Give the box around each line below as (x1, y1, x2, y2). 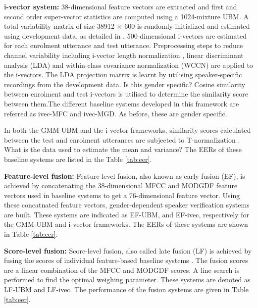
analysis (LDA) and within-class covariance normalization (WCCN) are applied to (4, 59, 253, 70)
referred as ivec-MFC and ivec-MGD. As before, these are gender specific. (4, 108, 227, 118)
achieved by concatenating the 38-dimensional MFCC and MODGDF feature (4, 180, 238, 191)
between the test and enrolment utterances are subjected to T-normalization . (4, 134, 240, 145)
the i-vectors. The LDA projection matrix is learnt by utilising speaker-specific (4, 69, 242, 80)
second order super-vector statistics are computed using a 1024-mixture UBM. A (4, 11, 249, 21)
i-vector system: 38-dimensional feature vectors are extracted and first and (4, 1, 237, 11)
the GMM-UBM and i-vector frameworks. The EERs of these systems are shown (4, 219, 248, 229)
